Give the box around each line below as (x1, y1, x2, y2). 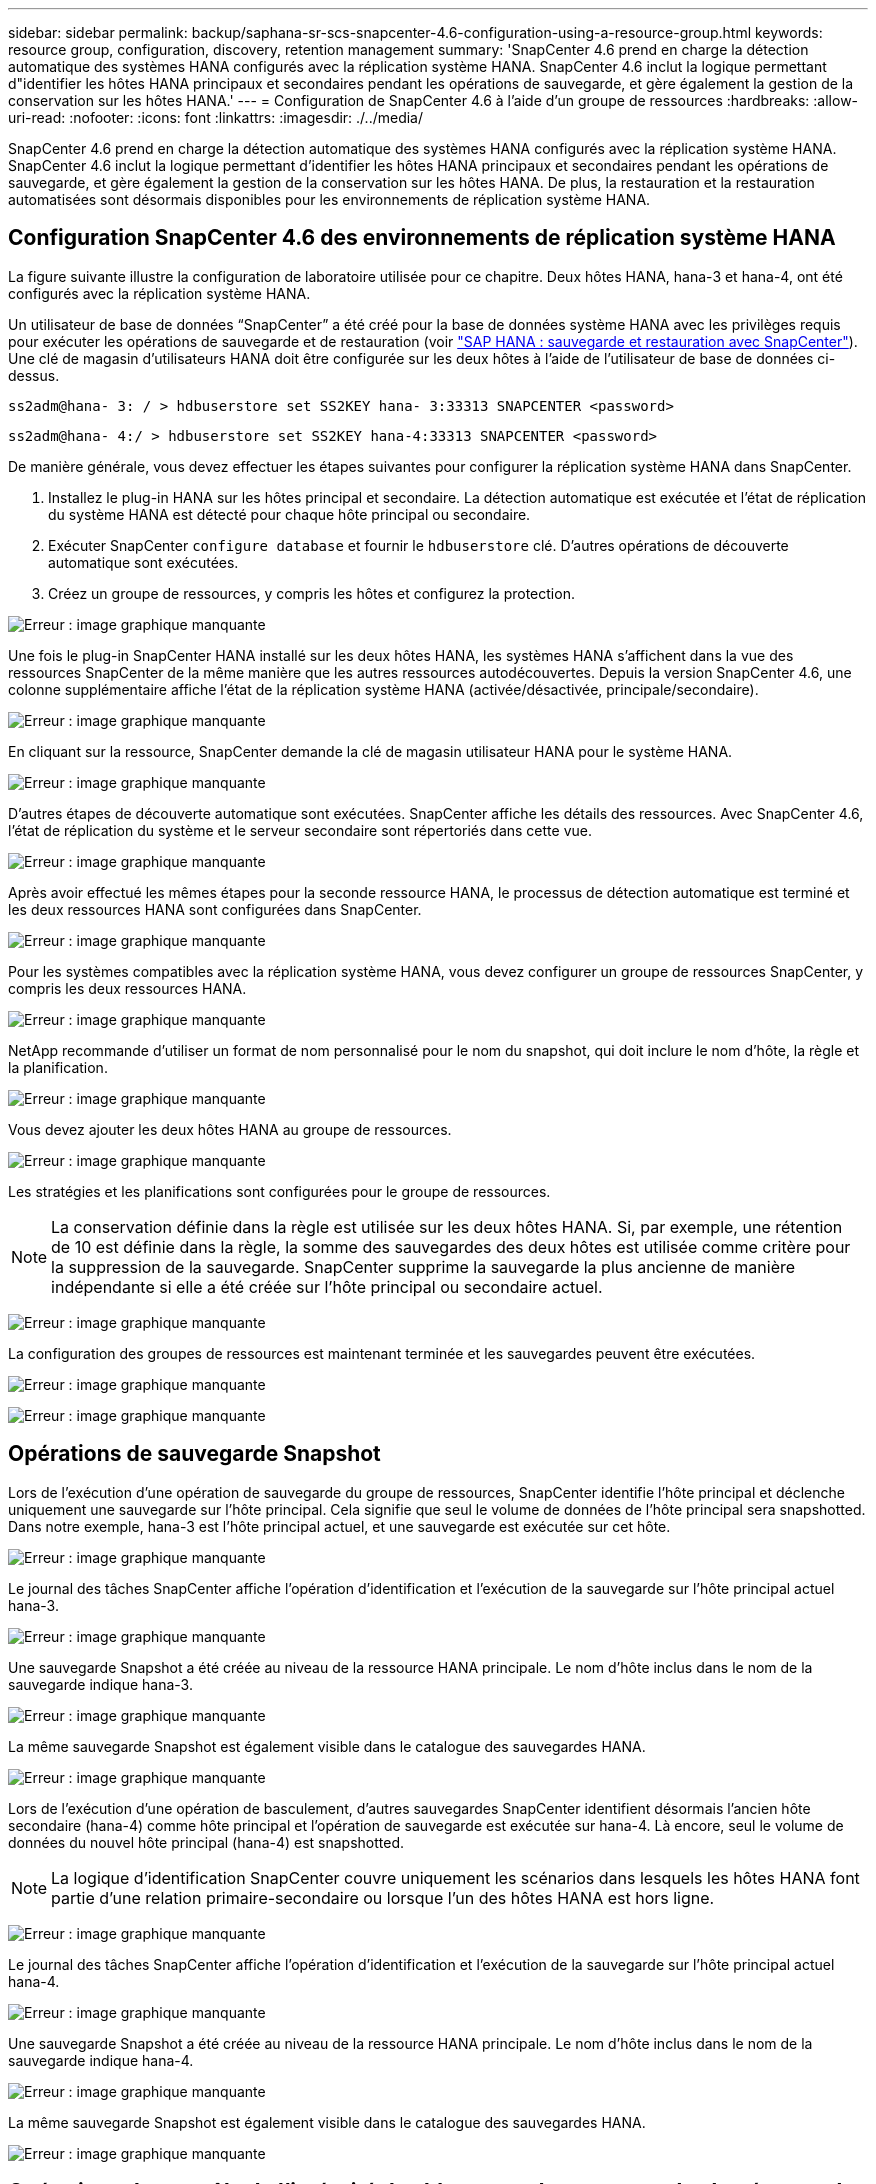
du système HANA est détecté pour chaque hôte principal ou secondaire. (48, 505, 531, 523)
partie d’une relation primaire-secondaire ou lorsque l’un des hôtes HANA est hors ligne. (51, 1887, 715, 1908)
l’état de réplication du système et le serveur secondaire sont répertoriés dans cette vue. (8, 821, 592, 839)
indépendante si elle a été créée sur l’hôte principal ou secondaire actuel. (51, 1276, 603, 1297)
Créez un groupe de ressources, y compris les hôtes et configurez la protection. (48, 584, 575, 602)
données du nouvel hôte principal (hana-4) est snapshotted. (8, 1833, 405, 1851)
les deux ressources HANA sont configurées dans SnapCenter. (8, 900, 422, 918)
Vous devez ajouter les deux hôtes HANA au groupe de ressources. (8, 1120, 452, 1138)
